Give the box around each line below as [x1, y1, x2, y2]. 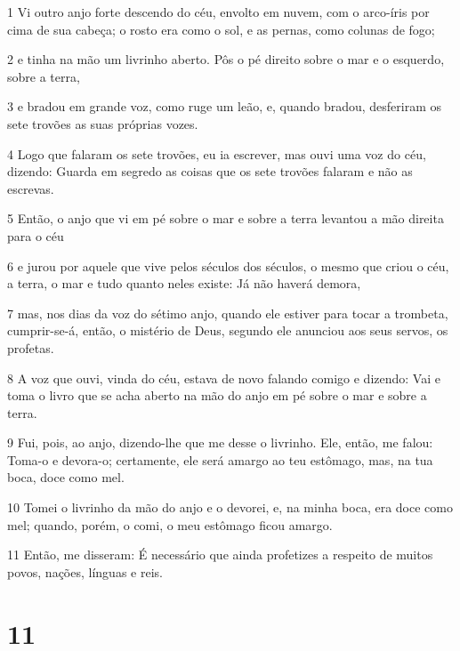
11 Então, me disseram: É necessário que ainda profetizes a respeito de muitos [7, 545, 433, 564]
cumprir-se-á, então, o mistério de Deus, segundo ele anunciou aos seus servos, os [7, 321, 448, 340]
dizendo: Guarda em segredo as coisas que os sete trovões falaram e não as [7, 162, 413, 181]
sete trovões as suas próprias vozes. [7, 114, 198, 133]
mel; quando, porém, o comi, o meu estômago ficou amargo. [7, 515, 333, 534]
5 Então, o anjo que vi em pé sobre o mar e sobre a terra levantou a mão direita [7, 209, 444, 228]
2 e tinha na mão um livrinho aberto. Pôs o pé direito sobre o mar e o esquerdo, [7, 50, 445, 68]
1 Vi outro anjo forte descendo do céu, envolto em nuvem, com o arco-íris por [7, 3, 430, 20]
